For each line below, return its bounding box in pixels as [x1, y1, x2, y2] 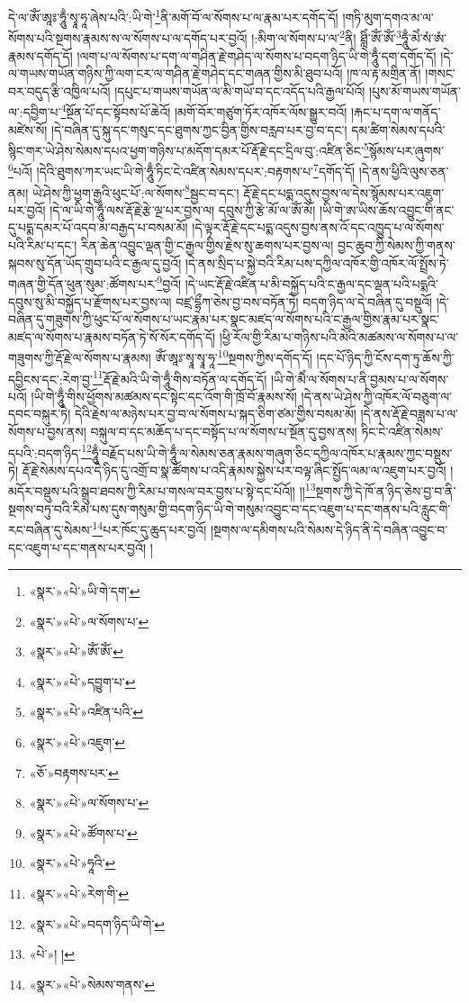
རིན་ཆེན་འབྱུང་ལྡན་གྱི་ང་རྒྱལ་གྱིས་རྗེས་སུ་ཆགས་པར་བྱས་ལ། [81, 236, 334, 255]
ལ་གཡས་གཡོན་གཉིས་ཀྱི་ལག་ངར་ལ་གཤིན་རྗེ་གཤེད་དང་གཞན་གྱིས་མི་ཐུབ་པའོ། [8, 64, 343, 83]
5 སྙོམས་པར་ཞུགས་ [363, 139, 444, 159]
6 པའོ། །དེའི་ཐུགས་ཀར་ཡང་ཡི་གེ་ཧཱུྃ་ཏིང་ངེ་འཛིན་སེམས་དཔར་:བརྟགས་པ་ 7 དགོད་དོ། [8, 159, 356, 181]
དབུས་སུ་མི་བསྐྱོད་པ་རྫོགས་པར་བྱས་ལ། [8, 292, 172, 311]
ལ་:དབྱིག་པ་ [8, 102, 61, 121]
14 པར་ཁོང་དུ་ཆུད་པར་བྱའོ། [92, 518, 207, 538]
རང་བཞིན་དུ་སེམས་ [8, 520, 93, 538]
